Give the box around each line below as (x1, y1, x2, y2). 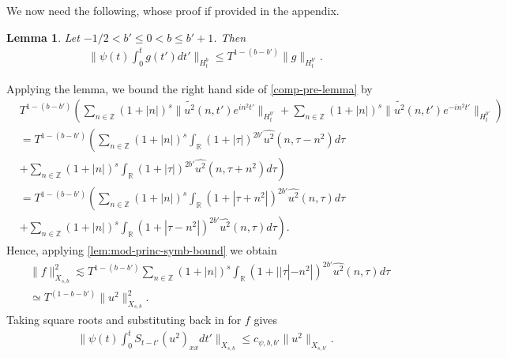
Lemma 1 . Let (6, 28, 80, 45)
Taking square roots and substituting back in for (6, 311, 242, 328)
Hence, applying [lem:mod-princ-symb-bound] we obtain (6, 242, 277, 258)
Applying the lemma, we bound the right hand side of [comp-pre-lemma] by (6, 80, 373, 96)
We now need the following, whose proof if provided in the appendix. (6, 2, 340, 18)
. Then (213, 28, 246, 45)
